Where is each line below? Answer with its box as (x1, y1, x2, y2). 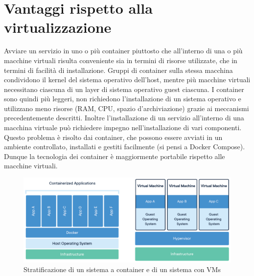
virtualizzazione (4, 17, 112, 37)
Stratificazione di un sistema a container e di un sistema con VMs (23, 264, 221, 274)
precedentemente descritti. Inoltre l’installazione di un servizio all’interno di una (4, 113, 244, 123)
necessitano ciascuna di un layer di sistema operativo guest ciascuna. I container (4, 84, 244, 94)
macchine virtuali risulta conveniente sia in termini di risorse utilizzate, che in (4, 55, 237, 65)
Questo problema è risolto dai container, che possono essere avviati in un (4, 132, 223, 142)
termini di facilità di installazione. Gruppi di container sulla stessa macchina (4, 65, 233, 75)
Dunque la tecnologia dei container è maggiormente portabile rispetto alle (4, 151, 225, 161)
